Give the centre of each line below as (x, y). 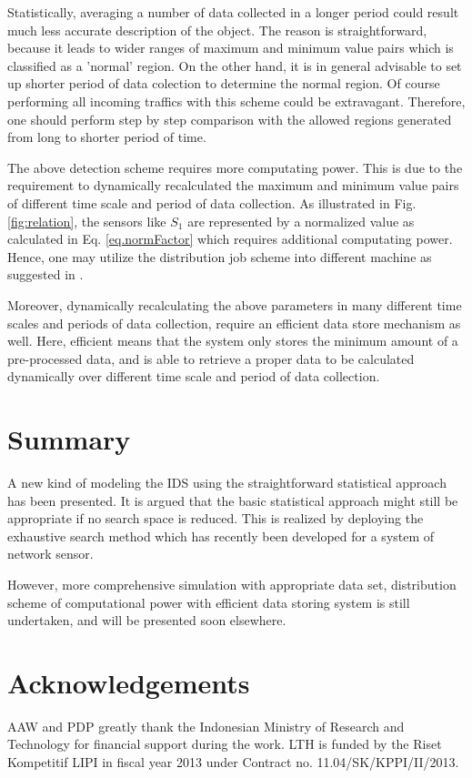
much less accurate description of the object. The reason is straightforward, (217, 30)
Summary (69, 439)
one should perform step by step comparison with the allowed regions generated (230, 119)
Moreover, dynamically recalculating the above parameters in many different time (235, 304)
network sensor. (50, 554)
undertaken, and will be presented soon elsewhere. (147, 620)
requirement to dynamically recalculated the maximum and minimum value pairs (233, 185)
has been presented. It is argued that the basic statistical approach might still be (233, 500)
